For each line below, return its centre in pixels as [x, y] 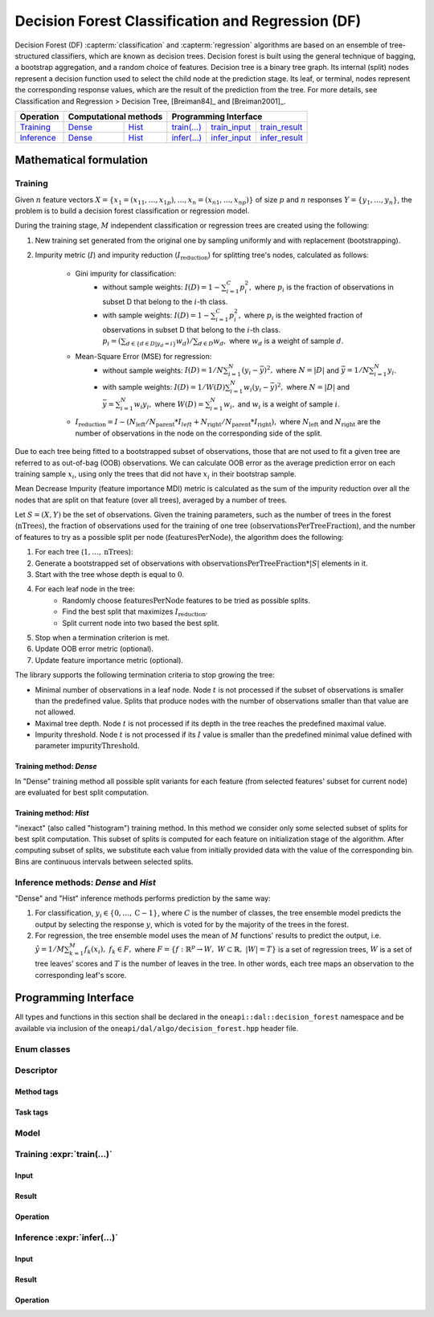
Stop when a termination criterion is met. [102, 637]
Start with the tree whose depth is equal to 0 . [110, 575]
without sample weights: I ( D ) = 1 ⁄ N [163, 370]
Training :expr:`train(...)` [63, 1155]
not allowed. [55, 712]
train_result [281, 127]
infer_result [281, 137]
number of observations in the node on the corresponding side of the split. [199, 433]
